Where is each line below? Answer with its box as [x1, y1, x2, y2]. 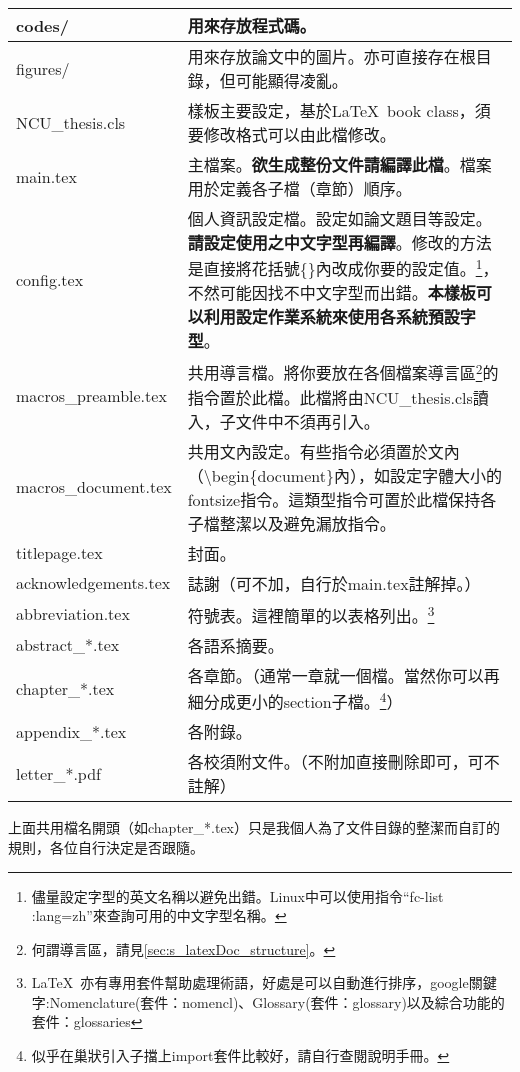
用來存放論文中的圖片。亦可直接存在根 [187, 45, 476, 68]
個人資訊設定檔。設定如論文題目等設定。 [187, 207, 492, 230]
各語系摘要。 [187, 633, 284, 657]
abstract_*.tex [16, 633, 120, 657]
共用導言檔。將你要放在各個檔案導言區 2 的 [187, 358, 499, 385]
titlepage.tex [16, 541, 103, 565]
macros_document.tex [16, 475, 172, 499]
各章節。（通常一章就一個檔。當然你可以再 [187, 663, 500, 687]
